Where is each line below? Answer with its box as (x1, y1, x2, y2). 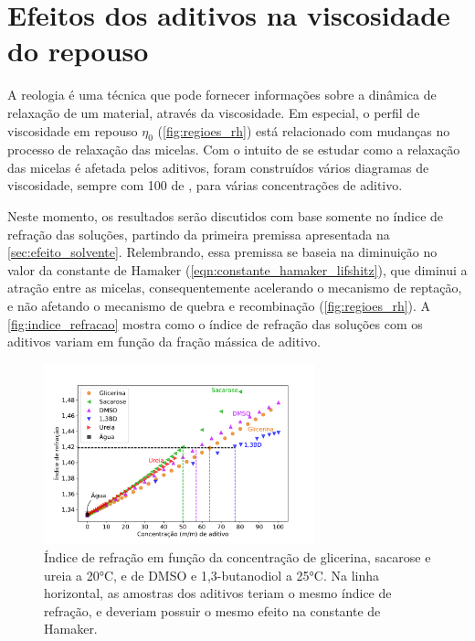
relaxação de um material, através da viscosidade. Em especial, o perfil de (7, 102, 420, 122)
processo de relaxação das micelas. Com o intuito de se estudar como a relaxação (7, 140, 460, 159)
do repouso (7, 32, 149, 69)
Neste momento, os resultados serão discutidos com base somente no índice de (7, 207, 444, 226)
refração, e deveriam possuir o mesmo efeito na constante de (44, 601, 381, 620)
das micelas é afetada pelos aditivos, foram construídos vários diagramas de (7, 157, 429, 176)
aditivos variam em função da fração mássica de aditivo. (7, 332, 321, 351)
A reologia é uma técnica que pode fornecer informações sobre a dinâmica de (7, 85, 437, 104)
